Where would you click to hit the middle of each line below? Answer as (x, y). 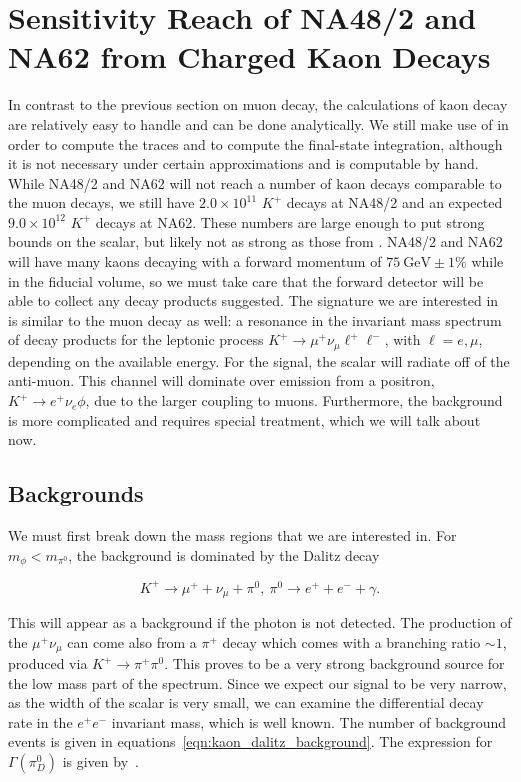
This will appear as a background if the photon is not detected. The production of (260, 622)
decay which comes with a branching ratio (351, 641)
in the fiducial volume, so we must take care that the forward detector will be (246, 280)
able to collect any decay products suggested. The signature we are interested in (253, 300)
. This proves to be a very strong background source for (334, 663)
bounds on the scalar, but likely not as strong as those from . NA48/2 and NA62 (255, 241)
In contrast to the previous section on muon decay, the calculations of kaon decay (258, 104)
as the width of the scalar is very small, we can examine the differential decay (246, 702)
